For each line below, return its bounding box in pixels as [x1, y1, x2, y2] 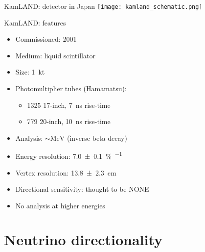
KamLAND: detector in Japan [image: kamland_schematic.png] [4, 1, 203, 11]
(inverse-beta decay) [67, 132, 127, 143]
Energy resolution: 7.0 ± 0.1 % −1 [15, 150, 122, 161]
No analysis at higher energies [15, 200, 105, 210]
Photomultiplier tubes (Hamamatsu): [15, 83, 127, 94]
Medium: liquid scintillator [15, 50, 95, 60]
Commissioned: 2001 [15, 34, 77, 44]
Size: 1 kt [15, 67, 45, 77]
